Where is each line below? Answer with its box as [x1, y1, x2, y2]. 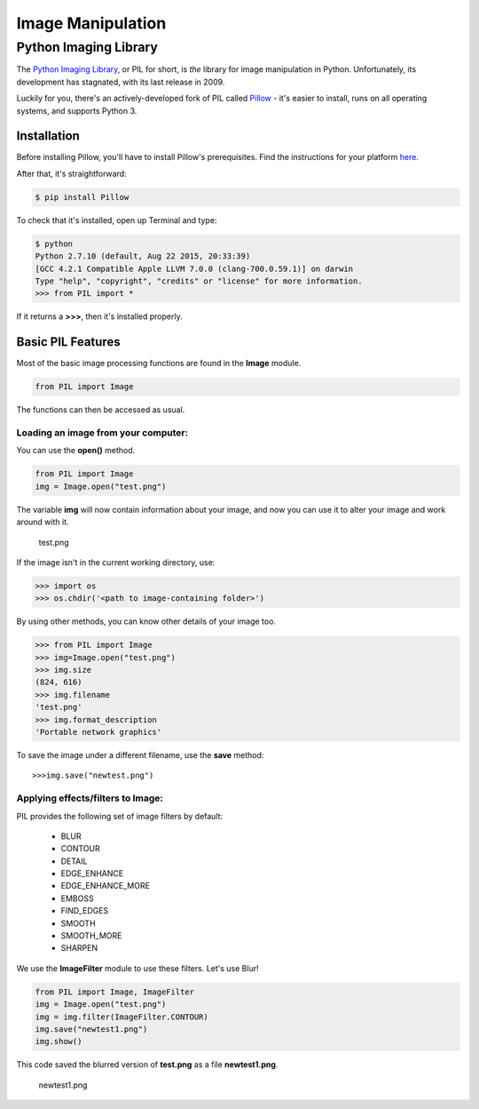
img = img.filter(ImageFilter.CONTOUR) [35, 1011, 208, 1022]
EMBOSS [60, 893, 94, 904]
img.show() [35, 1036, 82, 1047]
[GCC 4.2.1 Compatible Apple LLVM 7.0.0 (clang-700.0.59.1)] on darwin [35, 263, 354, 274]
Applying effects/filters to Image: [16, 792, 163, 804]
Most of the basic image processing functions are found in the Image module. [16, 358, 302, 369]
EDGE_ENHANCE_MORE [60, 881, 151, 891]
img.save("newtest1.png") [35, 1024, 148, 1034]
